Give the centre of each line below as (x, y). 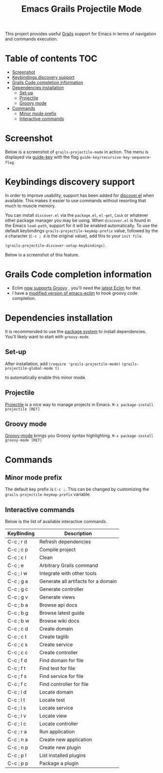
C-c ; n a (18, 740)
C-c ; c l (17, 558)
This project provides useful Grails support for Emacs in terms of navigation (81, 34)
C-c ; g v (18, 597)
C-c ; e (16, 566)
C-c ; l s (17, 708)
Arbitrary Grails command (69, 566)
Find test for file (57, 668)
